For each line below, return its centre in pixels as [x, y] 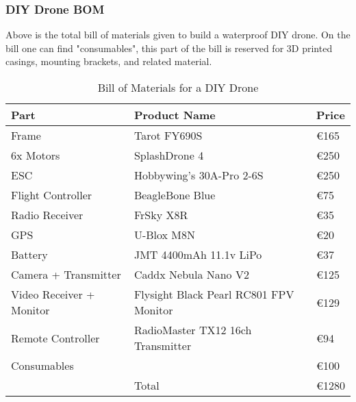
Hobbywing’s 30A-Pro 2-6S [199, 175]
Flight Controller [52, 195]
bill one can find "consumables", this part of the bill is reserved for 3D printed [169, 48]
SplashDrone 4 [169, 155]
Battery [29, 254]
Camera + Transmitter [66, 274]
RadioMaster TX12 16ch [193, 330]
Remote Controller [55, 338]
